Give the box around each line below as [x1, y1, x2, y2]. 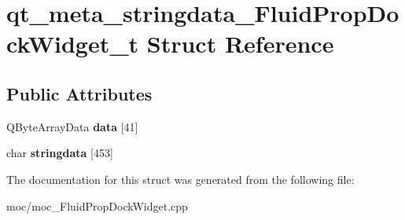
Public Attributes [6, 81, 153, 105]
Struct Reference [146, 27, 334, 60]
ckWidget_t [6, 27, 139, 60]
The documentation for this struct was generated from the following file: [6, 170, 355, 187]
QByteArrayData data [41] [6, 118, 138, 134]
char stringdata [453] [6, 145, 113, 161]
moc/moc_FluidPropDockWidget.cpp [6, 197, 188, 214]
